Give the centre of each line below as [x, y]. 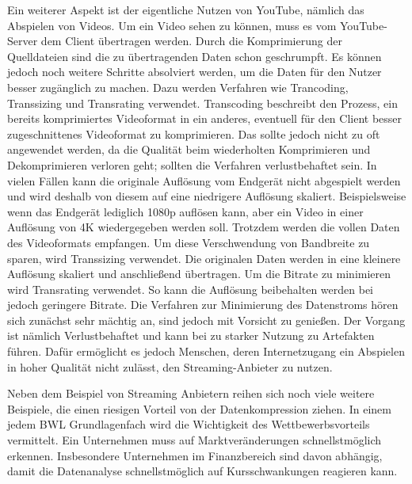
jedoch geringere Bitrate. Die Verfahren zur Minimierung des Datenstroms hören [203, 305]
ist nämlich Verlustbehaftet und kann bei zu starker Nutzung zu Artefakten [191, 335]
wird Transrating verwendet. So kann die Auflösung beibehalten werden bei [191, 289]
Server [23, 41]
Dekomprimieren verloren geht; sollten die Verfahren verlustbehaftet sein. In [192, 164]
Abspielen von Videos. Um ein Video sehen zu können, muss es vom [172, 25]
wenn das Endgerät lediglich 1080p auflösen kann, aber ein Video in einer [185, 211]
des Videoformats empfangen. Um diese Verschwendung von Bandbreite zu [189, 242]
